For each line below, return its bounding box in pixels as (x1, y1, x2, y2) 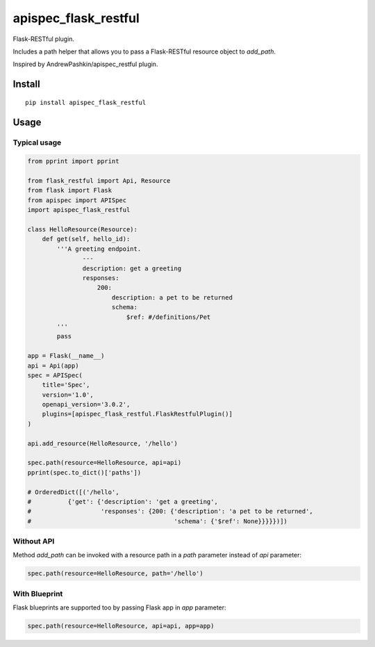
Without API (12, 537, 55, 546)
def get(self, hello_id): (42, 235, 131, 243)
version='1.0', (42, 391, 94, 399)
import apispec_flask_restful (27, 206, 131, 214)
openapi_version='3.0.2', (42, 400, 131, 409)
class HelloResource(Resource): (27, 226, 138, 234)
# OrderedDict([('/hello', (27, 488, 119, 496)
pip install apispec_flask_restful (25, 98, 147, 106)
